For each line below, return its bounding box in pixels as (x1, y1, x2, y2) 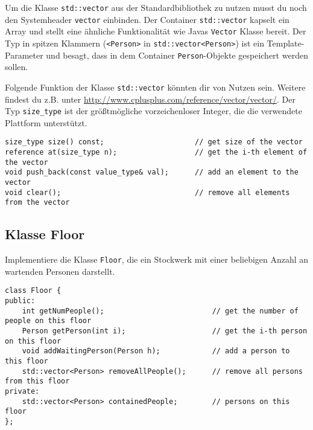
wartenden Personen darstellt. (5, 265, 115, 277)
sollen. (5, 60, 28, 73)
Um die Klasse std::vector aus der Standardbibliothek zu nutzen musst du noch (5, 1, 307, 13)
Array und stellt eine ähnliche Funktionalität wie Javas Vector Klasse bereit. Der (5, 25, 306, 37)
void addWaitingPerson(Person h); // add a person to (22, 347, 290, 356)
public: (5, 297, 36, 306)
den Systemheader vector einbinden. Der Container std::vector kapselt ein (5, 13, 289, 25)
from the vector (5, 198, 70, 207)
